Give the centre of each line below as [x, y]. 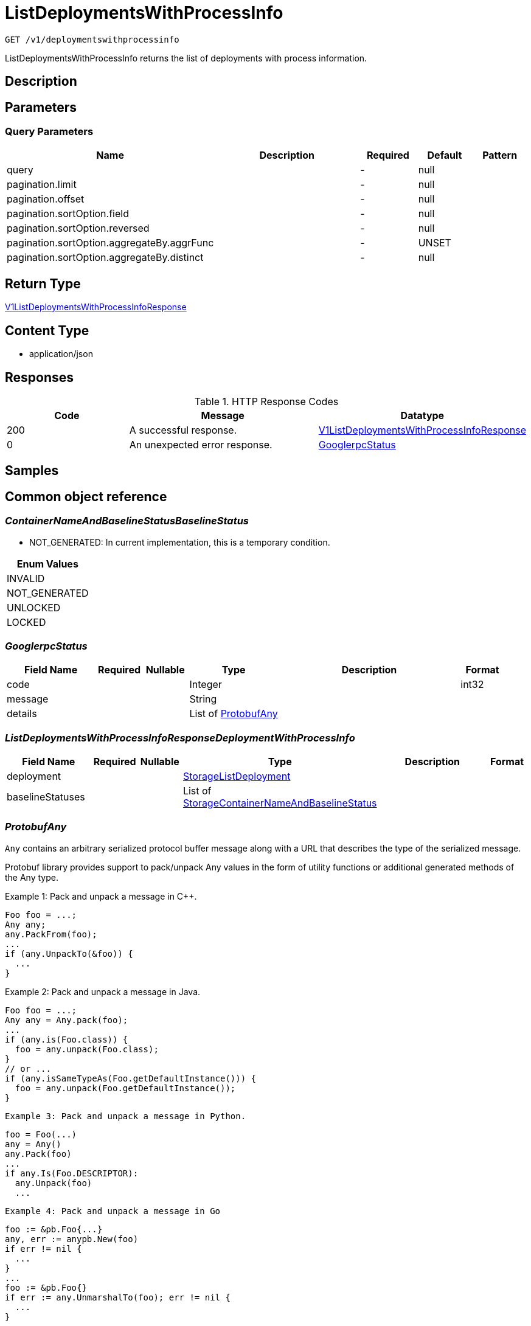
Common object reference [86, 496]
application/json [61, 354]
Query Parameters [49, 132]
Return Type [43, 283]
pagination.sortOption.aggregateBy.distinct [105, 258]
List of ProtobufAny [234, 714]
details [22, 714]
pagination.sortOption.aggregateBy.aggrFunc [110, 243]
